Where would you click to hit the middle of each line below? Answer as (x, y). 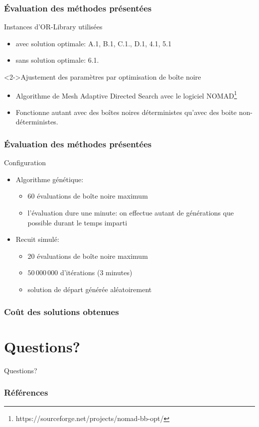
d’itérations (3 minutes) (96, 272)
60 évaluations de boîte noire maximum (88, 196)
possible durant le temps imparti (77, 222)
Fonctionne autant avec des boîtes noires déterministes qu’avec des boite (126, 112)
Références (26, 392)
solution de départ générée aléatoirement (90, 289)
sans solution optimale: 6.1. (57, 60)
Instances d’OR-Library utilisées (53, 27)
